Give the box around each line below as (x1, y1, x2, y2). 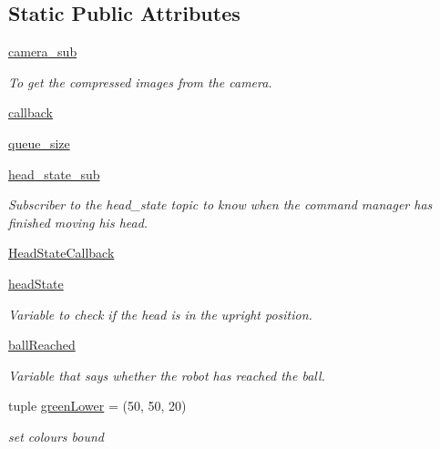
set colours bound (8, 426, 105, 445)
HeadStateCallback (8, 243, 115, 262)
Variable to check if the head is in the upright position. (8, 304, 312, 323)
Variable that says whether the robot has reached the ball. (8, 365, 325, 384)
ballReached (8, 335, 76, 354)
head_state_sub (8, 164, 100, 183)
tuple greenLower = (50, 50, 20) (8, 396, 187, 415)
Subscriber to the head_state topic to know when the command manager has (8, 195, 433, 214)
